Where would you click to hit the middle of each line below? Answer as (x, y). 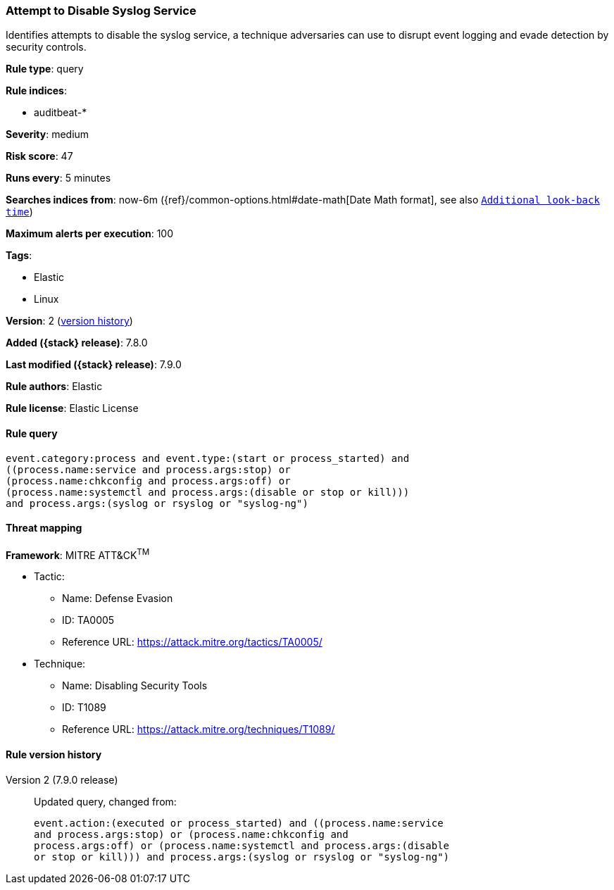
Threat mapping (44, 528)
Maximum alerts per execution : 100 (90, 234)
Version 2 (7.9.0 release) (62, 779)
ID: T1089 (84, 708)
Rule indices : (36, 91)
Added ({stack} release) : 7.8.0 (77, 343)
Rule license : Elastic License (72, 408)
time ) (19, 212)
